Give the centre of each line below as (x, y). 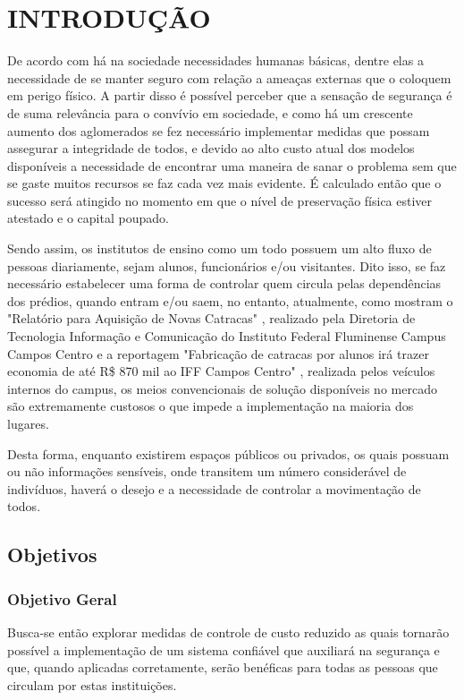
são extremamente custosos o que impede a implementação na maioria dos (211, 406)
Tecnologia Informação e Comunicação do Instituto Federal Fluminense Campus (227, 336)
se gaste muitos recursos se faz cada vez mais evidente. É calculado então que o (224, 183)
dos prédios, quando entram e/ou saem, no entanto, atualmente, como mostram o (230, 300)
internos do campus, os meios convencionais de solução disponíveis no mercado (222, 388)
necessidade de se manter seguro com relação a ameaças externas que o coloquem (229, 77)
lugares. (28, 423)
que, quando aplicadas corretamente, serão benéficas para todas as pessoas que (223, 667)
